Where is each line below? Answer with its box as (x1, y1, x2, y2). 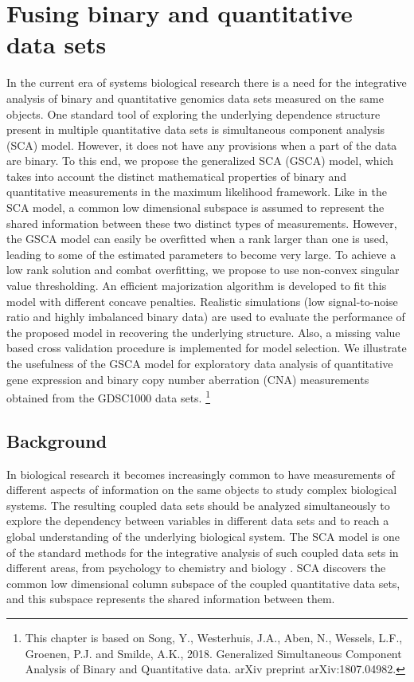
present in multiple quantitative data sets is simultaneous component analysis (6, 121, 385, 138)
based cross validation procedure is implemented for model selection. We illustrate (6, 339, 407, 356)
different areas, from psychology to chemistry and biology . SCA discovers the (6, 559, 386, 576)
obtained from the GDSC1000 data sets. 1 (6, 387, 210, 406)
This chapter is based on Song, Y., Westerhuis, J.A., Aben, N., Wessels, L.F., (25, 629, 403, 645)
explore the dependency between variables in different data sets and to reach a (6, 512, 389, 529)
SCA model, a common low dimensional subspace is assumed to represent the (6, 199, 385, 216)
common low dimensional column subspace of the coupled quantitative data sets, (6, 574, 400, 591)
